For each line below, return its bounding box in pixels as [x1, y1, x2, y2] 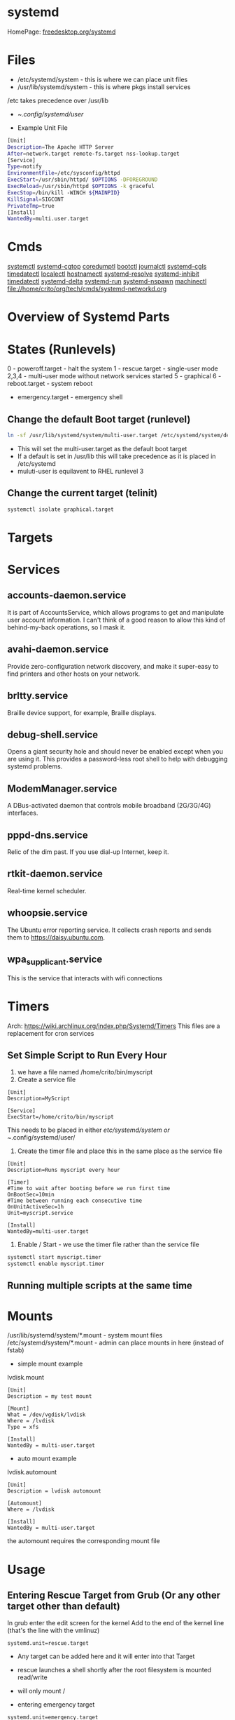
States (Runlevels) [7, 341, 117, 357]
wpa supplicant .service [7, 953, 103, 967]
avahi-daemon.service [7, 644, 109, 655]
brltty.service [7, 690, 69, 702]
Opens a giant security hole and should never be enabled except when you [7, 747, 224, 756]
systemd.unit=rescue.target [7, 1640, 90, 1647]
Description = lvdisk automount [7, 1488, 101, 1495]
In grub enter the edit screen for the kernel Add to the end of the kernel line [7, 1619, 225, 1627]
